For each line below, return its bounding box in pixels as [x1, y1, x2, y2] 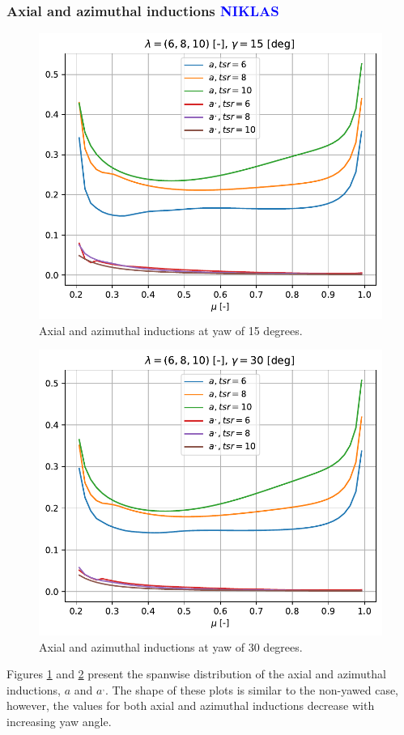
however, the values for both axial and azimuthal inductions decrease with [6, 697, 375, 714]
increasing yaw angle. [6, 713, 112, 729]
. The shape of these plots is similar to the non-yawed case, [104, 681, 398, 698]
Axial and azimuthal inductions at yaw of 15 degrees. [39, 321, 303, 338]
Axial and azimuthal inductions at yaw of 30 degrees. [39, 638, 303, 655]
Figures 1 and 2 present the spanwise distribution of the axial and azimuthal [6, 665, 386, 682]
